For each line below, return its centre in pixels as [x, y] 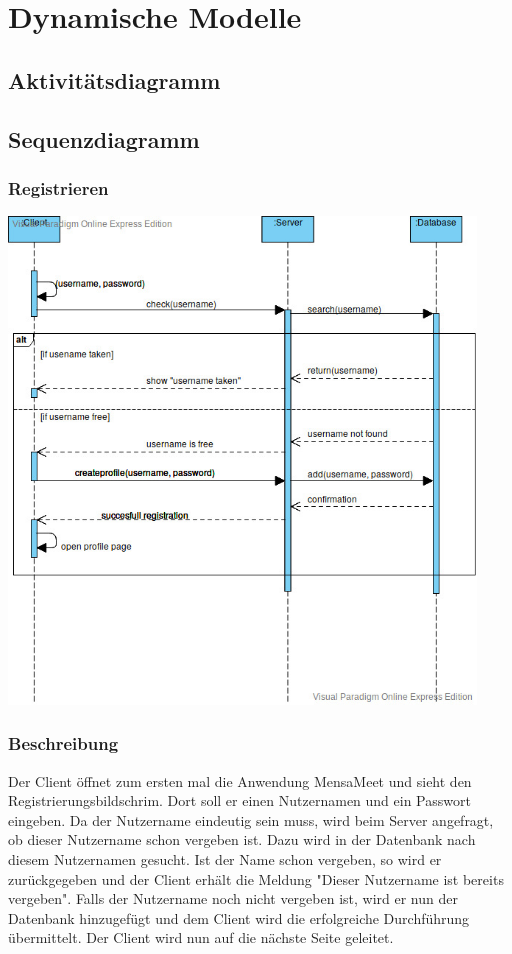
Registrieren [58, 187]
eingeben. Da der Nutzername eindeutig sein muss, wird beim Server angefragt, [251, 819]
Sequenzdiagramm [104, 138]
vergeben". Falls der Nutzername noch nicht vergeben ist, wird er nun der [233, 898]
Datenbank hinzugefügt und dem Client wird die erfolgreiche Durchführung [239, 917]
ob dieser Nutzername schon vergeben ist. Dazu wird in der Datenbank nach [242, 839]
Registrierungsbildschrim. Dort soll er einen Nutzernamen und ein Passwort [239, 800]
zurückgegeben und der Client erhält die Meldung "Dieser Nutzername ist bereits [256, 878]
